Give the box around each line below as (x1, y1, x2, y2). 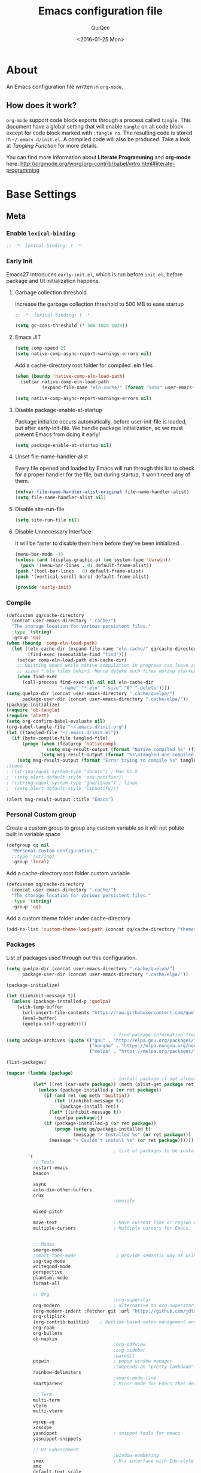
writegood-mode (32, 1263, 71, 1270)
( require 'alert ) (6, 713, 50, 719)
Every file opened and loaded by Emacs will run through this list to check (14, 464, 194, 472)
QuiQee (91, 24, 110, 31)
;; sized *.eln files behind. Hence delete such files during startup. (17, 668, 199, 674)
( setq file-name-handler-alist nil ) (14, 494, 106, 501)
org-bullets (32, 1331, 63, 1337)
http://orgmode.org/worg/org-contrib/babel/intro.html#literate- (20, 160, 175, 167)
